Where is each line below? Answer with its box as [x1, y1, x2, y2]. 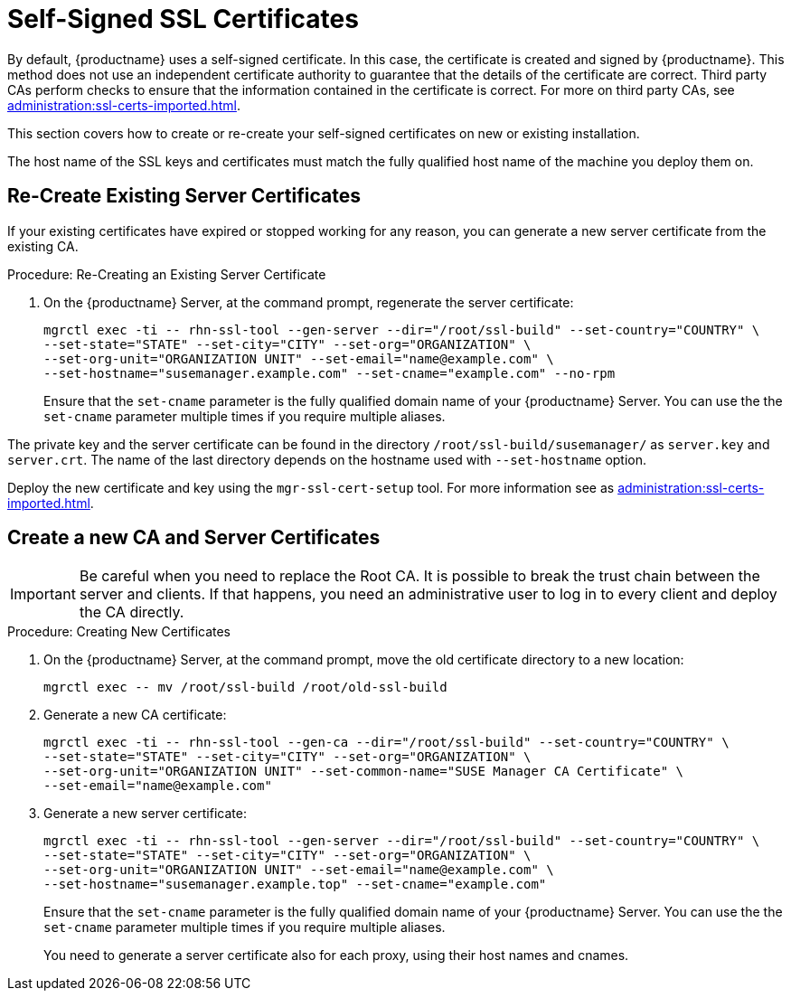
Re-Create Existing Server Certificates [7, 184, 361, 208]
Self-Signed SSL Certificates [7, 4, 359, 34]
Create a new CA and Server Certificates [7, 526, 381, 550]
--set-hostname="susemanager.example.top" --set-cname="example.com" [43, 877, 547, 892]
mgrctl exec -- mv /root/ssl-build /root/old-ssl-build [43, 680, 447, 695]
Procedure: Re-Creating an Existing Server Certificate [7, 266, 326, 282]
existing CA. [7, 238, 79, 254]
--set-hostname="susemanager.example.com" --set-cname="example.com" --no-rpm [43, 365, 616, 381]
